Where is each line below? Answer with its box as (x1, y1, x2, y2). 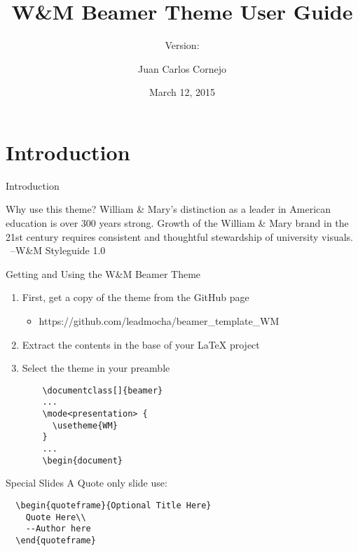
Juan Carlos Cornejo (138, 61, 226, 76)
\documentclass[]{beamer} (42, 385, 163, 396)
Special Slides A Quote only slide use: (6, 475, 167, 490)
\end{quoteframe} (15, 535, 96, 545)
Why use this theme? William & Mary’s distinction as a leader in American (6, 202, 331, 216)
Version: (165, 38, 200, 53)
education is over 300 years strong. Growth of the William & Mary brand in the (6, 216, 349, 230)
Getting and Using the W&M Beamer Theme (6, 266, 201, 281)
